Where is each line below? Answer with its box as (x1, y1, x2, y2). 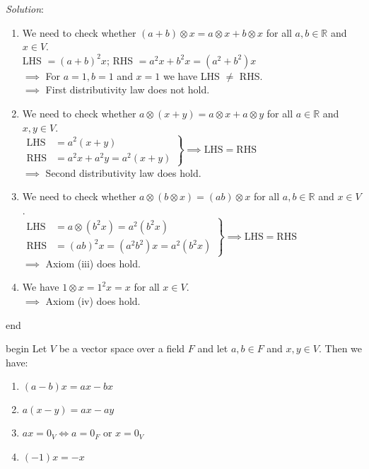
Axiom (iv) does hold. (45, 293, 141, 308)
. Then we (318, 341, 363, 356)
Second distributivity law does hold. (45, 165, 201, 180)
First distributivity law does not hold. (45, 82, 210, 97)
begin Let (6, 341, 47, 356)
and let (197, 341, 228, 356)
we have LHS (163, 68, 220, 83)
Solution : (6, 1, 44, 16)
